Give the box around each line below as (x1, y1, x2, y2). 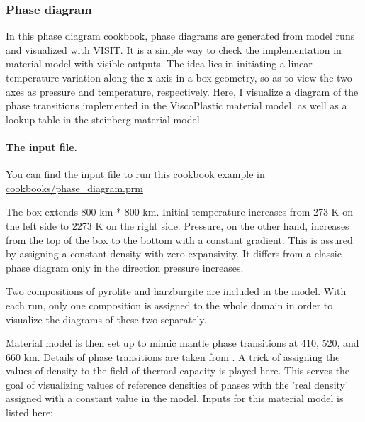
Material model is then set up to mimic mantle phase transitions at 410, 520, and (6, 335, 359, 350)
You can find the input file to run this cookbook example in (6, 167, 265, 182)
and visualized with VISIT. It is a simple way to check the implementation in (6, 42, 342, 57)
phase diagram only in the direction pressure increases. (6, 260, 244, 274)
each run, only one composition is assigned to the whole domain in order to (6, 297, 333, 312)
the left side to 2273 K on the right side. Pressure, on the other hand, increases (6, 218, 349, 233)
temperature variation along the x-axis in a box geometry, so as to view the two (6, 70, 352, 84)
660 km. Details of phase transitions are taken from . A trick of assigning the (6, 349, 340, 364)
